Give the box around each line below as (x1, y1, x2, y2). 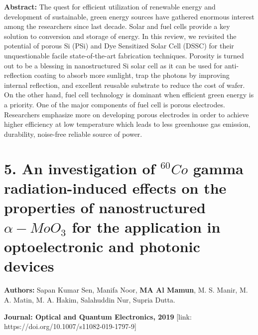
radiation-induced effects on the (4, 177, 227, 198)
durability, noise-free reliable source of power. (4, 128, 142, 139)
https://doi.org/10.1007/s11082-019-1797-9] (4, 321, 136, 332)
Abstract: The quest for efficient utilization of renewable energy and (4, 1, 216, 11)
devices (4, 256, 54, 276)
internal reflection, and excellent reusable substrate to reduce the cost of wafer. (4, 79, 245, 90)
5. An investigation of (4, 158, 155, 178)
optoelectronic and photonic (4, 236, 200, 257)
